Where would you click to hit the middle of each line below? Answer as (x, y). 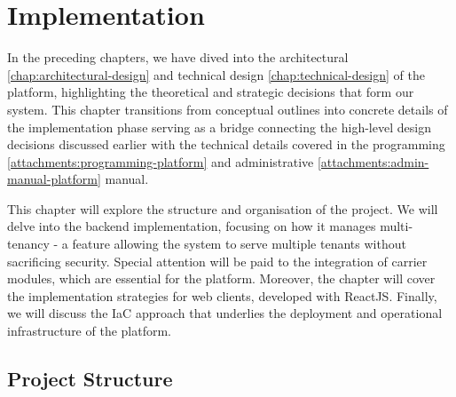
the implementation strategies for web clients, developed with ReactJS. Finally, (222, 295)
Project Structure (90, 379)
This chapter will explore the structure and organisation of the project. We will (223, 208)
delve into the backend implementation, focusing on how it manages (192, 226)
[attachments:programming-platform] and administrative (161, 161)
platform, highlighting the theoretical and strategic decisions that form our (211, 92)
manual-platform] (54, 179)
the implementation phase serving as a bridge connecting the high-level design (219, 127)
